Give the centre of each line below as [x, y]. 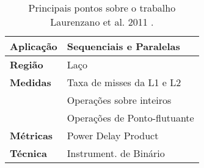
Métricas [31, 135]
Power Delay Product [113, 135]
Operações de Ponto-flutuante [130, 118]
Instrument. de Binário [116, 153]
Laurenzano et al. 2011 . [102, 22]
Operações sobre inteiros [119, 100]
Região [27, 64]
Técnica [28, 153]
